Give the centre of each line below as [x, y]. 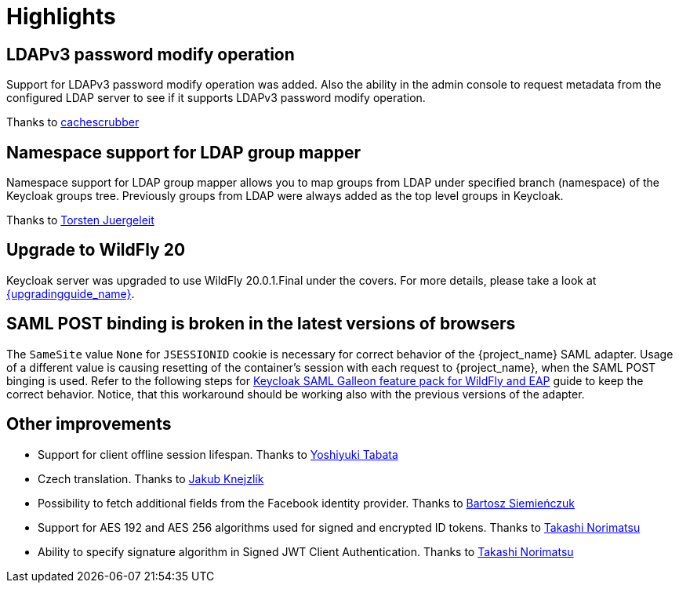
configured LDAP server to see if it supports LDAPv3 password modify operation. [216, 98]
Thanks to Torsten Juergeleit [80, 220]
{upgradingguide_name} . [71, 293]
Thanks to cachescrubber [73, 122]
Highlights [61, 16]
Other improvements [89, 424]
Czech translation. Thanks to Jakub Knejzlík [151, 478]
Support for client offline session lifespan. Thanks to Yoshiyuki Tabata [218, 454]
